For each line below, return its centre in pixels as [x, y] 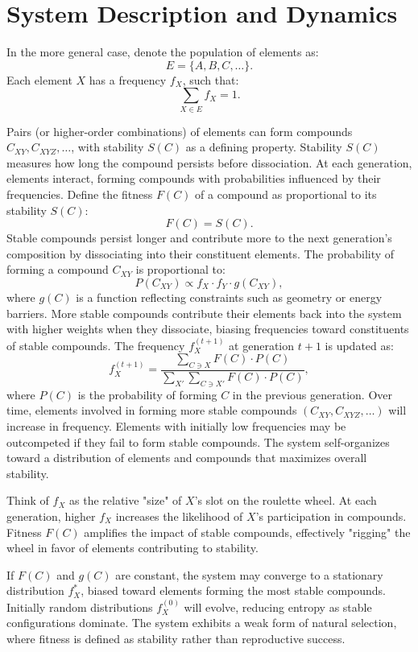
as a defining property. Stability [264, 147]
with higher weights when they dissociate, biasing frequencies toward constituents [208, 329]
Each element [39, 79]
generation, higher [51, 516]
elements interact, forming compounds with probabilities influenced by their [194, 178]
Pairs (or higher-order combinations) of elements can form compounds [180, 131]
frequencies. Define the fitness [80, 194]
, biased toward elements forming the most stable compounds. [233, 590]
